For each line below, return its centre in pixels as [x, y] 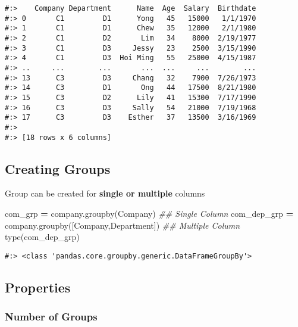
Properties [38, 287]
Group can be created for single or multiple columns [105, 193]
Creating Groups [58, 168]
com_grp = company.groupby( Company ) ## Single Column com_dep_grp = [149, 213]
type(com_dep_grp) [42, 237]
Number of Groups [51, 317]
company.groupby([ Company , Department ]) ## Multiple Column [123, 225]
